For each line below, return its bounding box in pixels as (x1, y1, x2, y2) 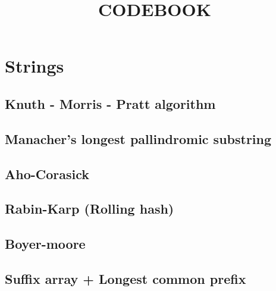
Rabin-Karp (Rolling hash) (5, 199, 174, 218)
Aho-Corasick (5, 164, 90, 183)
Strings (5, 54, 64, 78)
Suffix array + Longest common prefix (5, 269, 246, 287)
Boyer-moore (5, 234, 86, 253)
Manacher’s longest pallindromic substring (5, 129, 272, 148)
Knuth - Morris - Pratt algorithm (5, 94, 216, 112)
